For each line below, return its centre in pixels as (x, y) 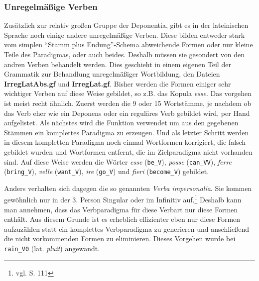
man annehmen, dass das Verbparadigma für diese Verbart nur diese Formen (121, 209)
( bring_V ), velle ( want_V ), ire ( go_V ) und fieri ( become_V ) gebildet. (107, 171)
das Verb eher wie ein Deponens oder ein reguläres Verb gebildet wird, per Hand (127, 113)
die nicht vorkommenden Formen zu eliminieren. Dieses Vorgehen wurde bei (120, 238)
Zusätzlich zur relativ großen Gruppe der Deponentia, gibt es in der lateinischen (126, 25)
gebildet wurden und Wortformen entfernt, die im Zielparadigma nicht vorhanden (128, 151)
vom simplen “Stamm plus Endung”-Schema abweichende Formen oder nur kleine (129, 45)
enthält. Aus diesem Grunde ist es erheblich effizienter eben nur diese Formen (122, 219)
